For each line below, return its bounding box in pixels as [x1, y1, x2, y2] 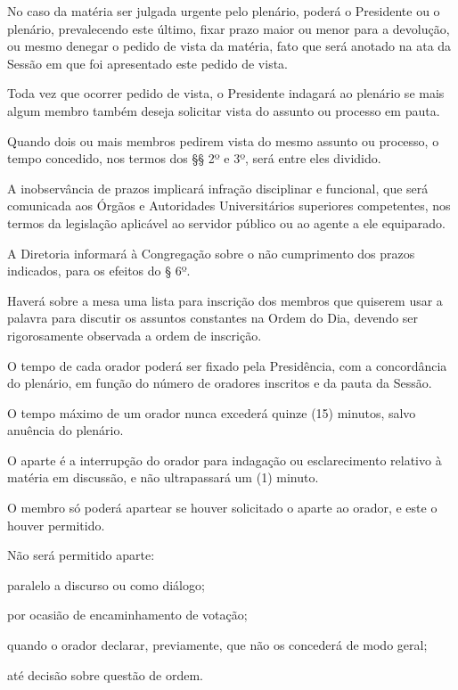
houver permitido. [7, 515, 105, 534]
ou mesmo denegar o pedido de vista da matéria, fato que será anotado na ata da [7, 37, 452, 55]
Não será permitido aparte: [7, 546, 155, 564]
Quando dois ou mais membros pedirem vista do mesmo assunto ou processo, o [7, 131, 439, 150]
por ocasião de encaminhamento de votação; [7, 605, 248, 624]
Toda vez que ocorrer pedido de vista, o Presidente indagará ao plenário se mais [7, 84, 445, 103]
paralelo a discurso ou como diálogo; [7, 575, 205, 594]
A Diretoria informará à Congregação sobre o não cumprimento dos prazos [7, 243, 415, 262]
